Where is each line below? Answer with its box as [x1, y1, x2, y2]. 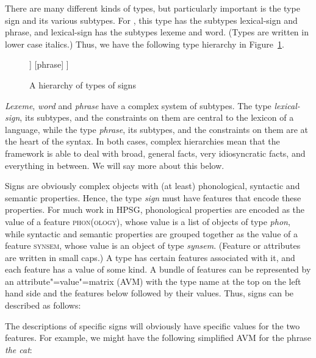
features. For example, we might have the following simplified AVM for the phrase [5, 331, 311, 344]
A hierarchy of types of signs [29, 78, 136, 91]
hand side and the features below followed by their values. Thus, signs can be [5, 287, 294, 299]
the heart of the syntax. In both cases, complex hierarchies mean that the [5, 135, 280, 148]
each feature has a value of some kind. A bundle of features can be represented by [5, 263, 311, 276]
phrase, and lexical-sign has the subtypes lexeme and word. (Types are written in [5, 26, 309, 38]
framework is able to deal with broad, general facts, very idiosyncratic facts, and [5, 146, 306, 159]
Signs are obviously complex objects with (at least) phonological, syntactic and [5, 179, 300, 192]
